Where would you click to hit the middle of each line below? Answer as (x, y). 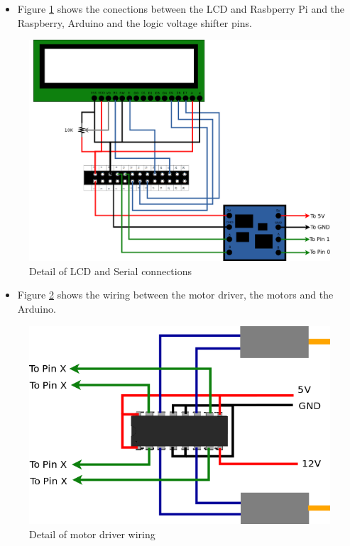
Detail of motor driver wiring (92, 534)
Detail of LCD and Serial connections (110, 271)
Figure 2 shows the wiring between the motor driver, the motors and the (175, 295)
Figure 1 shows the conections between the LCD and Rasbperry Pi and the (181, 9)
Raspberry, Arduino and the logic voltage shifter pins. (135, 22)
